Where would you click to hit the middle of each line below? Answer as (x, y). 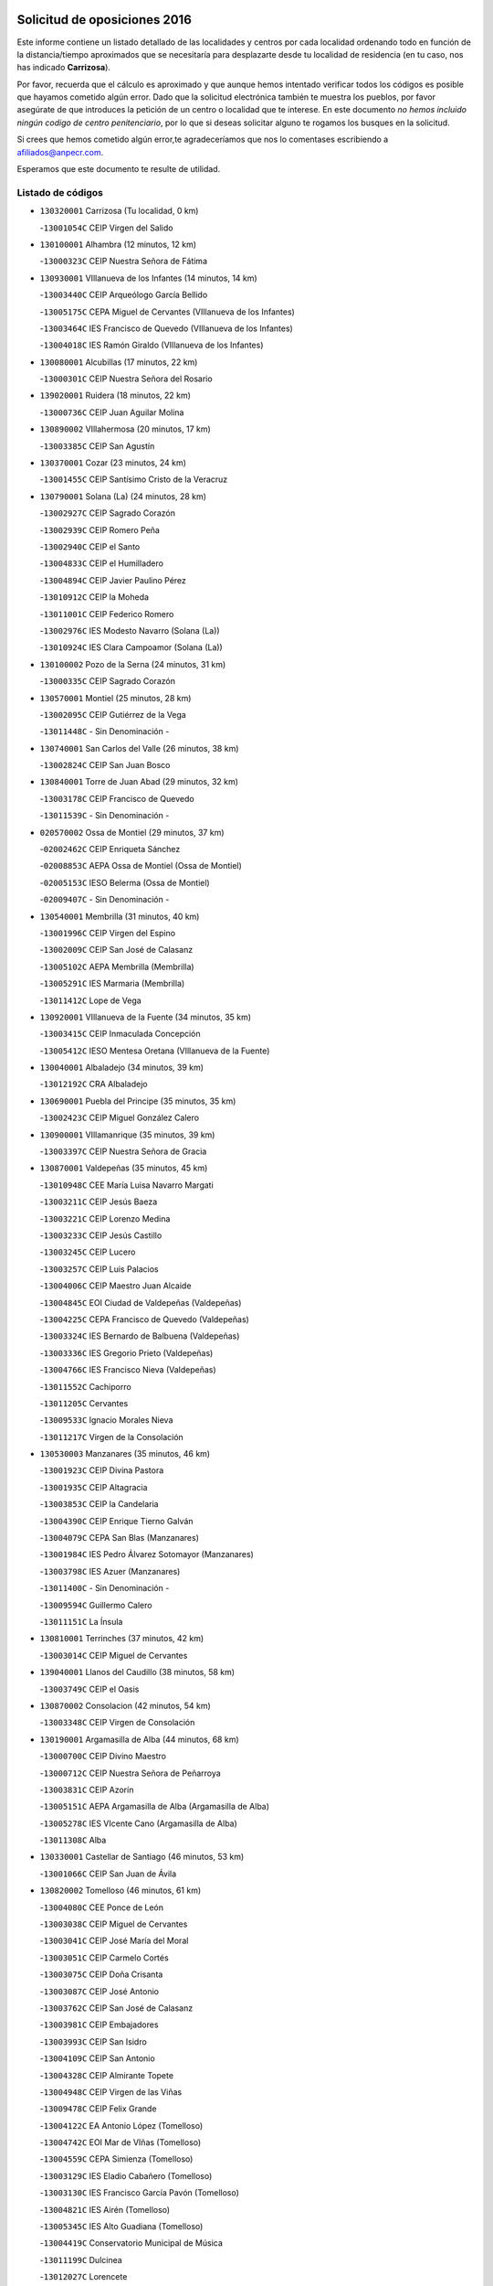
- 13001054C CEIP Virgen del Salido (106, 228)
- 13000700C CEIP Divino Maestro (103, 1757)
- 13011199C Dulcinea (81, 2259)
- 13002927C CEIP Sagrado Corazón (107, 513)
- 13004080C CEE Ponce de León (102, 1907)
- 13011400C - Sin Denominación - (105, 1588)
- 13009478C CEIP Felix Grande (98, 2109)
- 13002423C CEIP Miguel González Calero (120, 1118)
